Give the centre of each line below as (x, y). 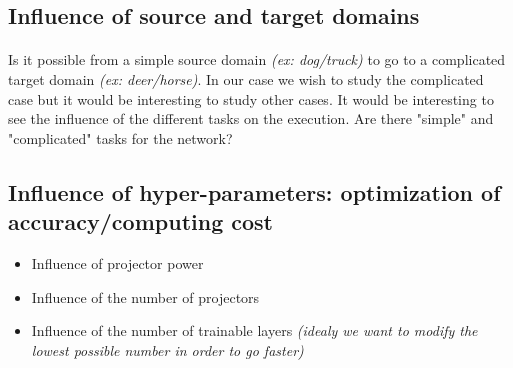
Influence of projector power (117, 262)
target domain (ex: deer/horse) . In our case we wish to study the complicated (246, 78)
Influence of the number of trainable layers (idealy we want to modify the (254, 330)
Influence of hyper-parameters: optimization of (254, 191)
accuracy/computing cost (140, 221)
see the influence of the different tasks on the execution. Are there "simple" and (251, 118)
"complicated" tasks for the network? (120, 137)
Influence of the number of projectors (145, 296)
